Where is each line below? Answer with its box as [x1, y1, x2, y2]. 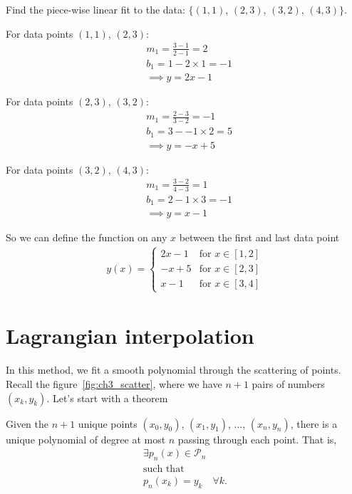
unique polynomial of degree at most [6, 431, 166, 446]
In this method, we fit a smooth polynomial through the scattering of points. [6, 362, 341, 377]
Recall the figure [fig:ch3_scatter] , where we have [6, 376, 222, 391]
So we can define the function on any [6, 230, 167, 245]
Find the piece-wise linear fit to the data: [6, 2, 185, 16]
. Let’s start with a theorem [46, 390, 168, 405]
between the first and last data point [179, 230, 340, 245]
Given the [6, 416, 48, 431]
